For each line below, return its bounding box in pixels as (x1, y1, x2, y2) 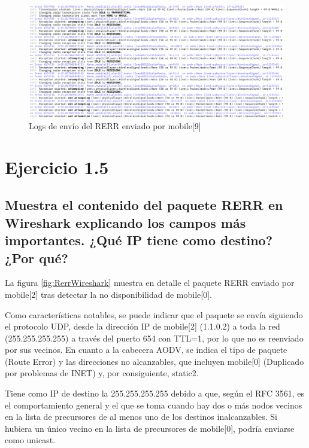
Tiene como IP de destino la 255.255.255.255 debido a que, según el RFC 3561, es (5, 387, 305, 400)
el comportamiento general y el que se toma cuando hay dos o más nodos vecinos (5, 398, 302, 411)
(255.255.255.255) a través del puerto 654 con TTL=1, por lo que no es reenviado (5, 331, 304, 344)
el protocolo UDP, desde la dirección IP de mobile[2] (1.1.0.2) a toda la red (5, 320, 280, 333)
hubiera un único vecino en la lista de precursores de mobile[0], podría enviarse (5, 422, 295, 434)
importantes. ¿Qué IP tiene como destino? (5, 231, 273, 249)
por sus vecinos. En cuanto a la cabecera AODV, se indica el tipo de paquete (5, 343, 287, 356)
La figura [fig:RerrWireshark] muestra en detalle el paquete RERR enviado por (5, 276, 295, 289)
